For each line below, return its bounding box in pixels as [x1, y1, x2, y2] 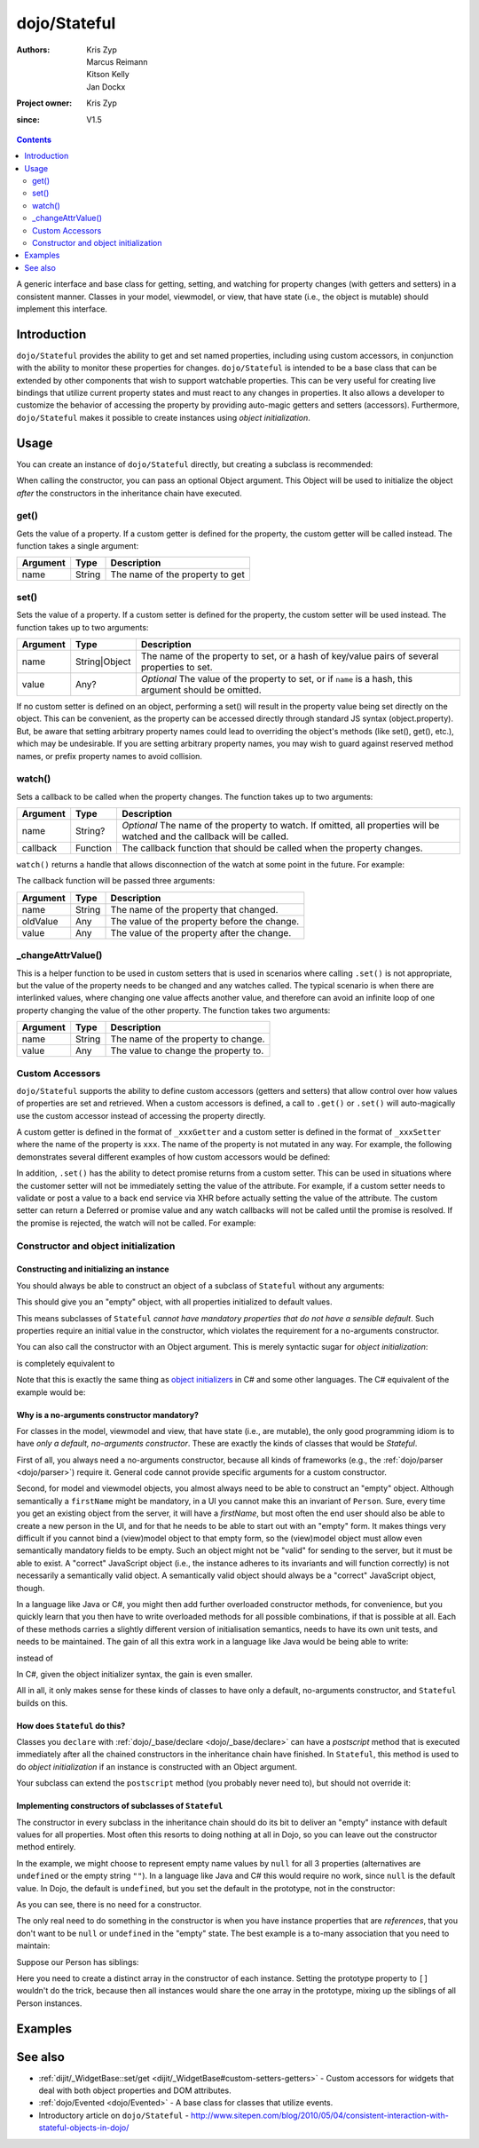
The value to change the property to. [110, 1044, 264, 1057]
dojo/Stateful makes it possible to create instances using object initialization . [16, 412, 310, 423]
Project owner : [16, 98, 73, 108]
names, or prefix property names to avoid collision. [16, 750, 203, 761]
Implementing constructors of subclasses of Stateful [16, 1801, 224, 1811]
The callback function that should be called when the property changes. [121, 842, 423, 854]
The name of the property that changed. [110, 903, 279, 915]
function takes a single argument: [16, 541, 139, 551]
